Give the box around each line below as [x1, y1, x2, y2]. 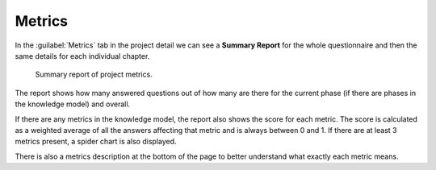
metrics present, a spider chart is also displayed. [15, 137, 177, 147]
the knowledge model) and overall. [15, 99, 131, 109]
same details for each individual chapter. [15, 51, 150, 60]
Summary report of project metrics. [35, 69, 153, 80]
